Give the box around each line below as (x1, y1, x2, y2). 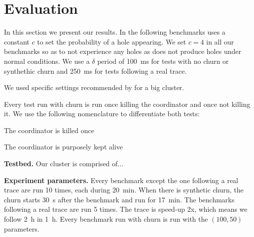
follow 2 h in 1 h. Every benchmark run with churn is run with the (4, 214, 208, 224)
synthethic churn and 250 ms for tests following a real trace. (4, 65, 187, 76)
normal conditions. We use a (4, 55, 90, 66)
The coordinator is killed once (4, 125, 94, 135)
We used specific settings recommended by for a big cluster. (4, 82, 184, 93)
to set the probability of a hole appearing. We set (37, 36, 186, 47)
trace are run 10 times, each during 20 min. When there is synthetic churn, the (4, 185, 244, 195)
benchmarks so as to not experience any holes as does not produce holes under (4, 46, 241, 56)
